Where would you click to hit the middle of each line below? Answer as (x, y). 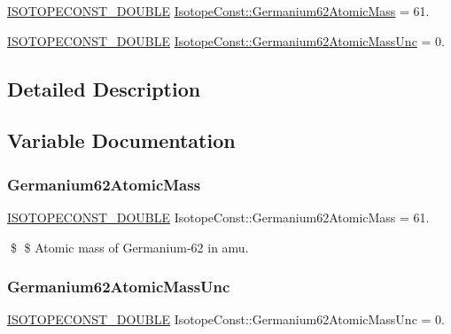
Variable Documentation (121, 140)
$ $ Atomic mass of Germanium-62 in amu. (129, 247)
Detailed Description (104, 88)
